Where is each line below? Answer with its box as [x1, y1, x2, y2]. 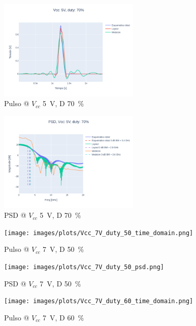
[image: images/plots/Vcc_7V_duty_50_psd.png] [4, 264, 164, 271]
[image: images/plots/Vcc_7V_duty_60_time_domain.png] [4, 298, 193, 305]
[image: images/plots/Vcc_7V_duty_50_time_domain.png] [4, 229, 193, 237]
